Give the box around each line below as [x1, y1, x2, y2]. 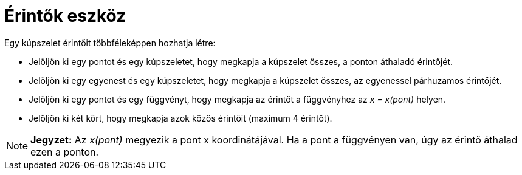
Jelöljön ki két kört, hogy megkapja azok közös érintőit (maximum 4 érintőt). [29, 112, 332, 123]
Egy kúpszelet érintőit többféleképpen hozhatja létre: [4, 37, 216, 48]
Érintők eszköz [4, 5, 126, 26]
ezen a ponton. [30, 145, 99, 158]
